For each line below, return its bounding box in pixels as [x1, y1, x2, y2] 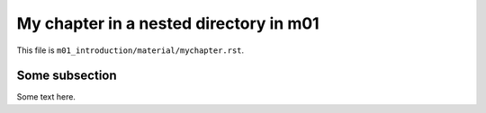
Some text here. [16, 91, 76, 102]
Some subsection [16, 68, 117, 83]
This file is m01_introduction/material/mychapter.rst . [16, 45, 245, 56]
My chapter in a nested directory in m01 [16, 13, 319, 33]
